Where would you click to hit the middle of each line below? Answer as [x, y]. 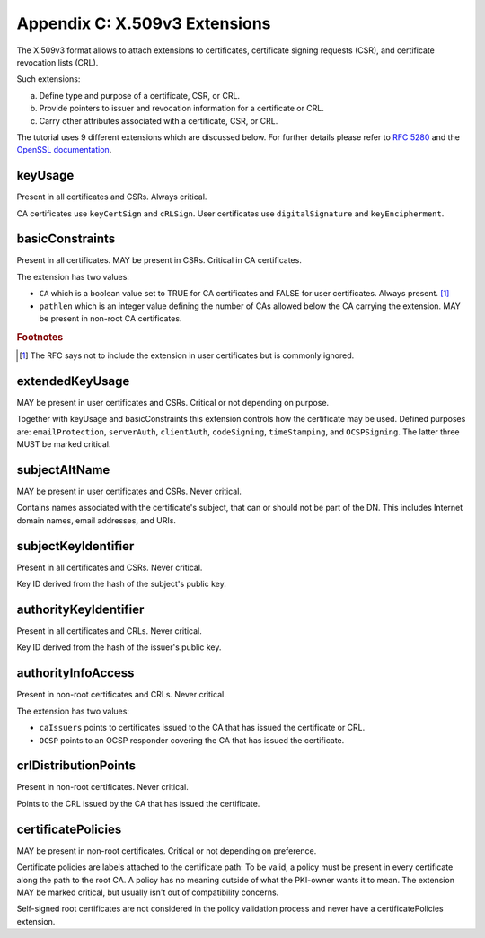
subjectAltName [63, 470]
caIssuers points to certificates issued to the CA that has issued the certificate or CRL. [202, 728]
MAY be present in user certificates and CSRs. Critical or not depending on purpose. [173, 403]
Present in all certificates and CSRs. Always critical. [112, 197]
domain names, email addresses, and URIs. [97, 520]
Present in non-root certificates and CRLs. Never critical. [121, 695]
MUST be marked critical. [64, 444]
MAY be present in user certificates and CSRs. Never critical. [129, 491]
